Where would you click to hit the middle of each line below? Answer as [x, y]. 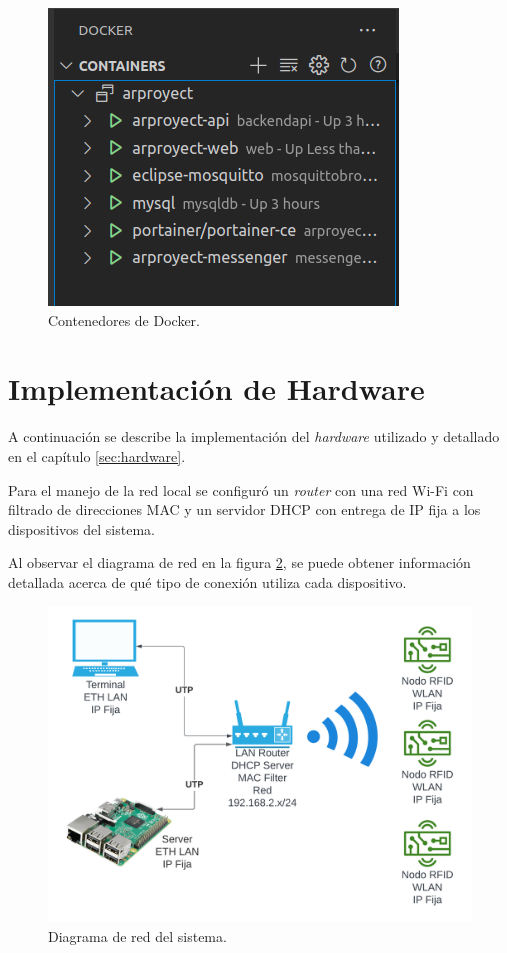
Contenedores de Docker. [124, 319]
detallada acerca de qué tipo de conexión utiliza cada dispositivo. [207, 581]
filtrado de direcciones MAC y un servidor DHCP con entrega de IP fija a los [244, 509]
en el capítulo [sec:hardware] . [97, 455]
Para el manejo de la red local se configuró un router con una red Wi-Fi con [241, 489]
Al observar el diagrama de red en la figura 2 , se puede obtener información [239, 562]
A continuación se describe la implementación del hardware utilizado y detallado [254, 436]
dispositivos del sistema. [81, 528]
